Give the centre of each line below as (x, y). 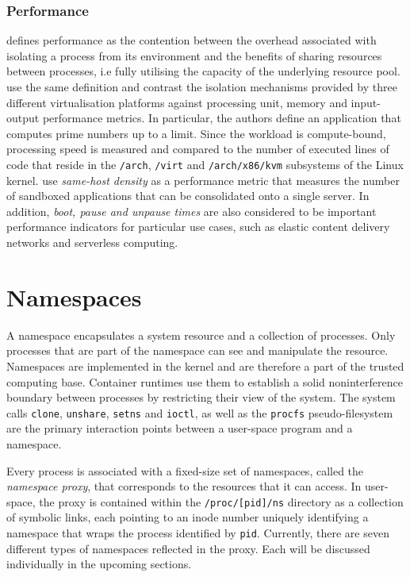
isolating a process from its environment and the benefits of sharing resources (194, 55)
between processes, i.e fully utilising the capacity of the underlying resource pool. (203, 71)
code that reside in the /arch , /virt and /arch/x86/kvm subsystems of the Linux (205, 164)
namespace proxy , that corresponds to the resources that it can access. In (184, 486)
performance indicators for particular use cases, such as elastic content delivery (198, 227)
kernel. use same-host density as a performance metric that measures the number (203, 180)
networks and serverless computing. (92, 242)
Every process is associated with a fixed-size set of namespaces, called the (185, 470)
